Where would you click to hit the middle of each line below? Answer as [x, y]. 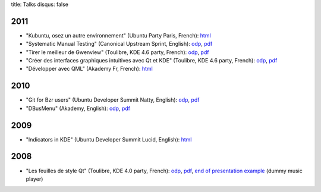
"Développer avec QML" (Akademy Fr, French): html [89, 69]
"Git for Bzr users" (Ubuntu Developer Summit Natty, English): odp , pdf [113, 100]
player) [34, 179]
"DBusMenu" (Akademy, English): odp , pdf [78, 108]
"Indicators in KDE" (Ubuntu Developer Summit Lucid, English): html [109, 139]
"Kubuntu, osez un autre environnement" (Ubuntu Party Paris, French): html [118, 35]
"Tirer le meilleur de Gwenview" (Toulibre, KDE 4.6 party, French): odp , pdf [117, 52]
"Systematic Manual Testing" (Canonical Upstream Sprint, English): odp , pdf [119, 44]
